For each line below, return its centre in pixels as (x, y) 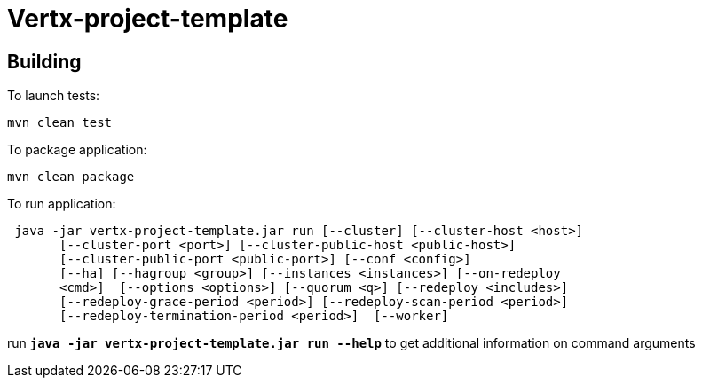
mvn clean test (60, 123)
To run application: (62, 204)
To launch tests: (54, 96)
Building (44, 61)
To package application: (77, 150)
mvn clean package (71, 177)
